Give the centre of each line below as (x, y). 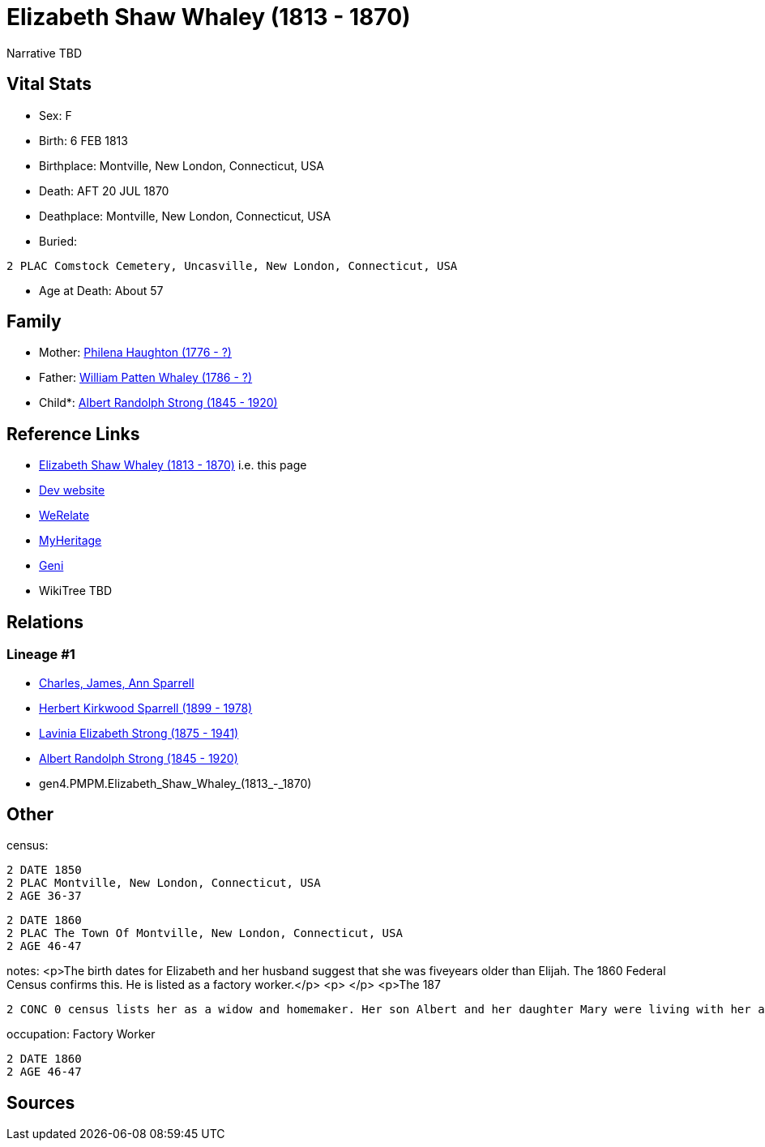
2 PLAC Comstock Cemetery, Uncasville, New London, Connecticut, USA (232, 265)
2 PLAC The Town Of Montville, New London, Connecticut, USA (205, 933)
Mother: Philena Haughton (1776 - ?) (135, 353)
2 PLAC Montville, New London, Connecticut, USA (164, 883)
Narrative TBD (44, 53)
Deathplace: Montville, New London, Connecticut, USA (185, 216)
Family (34, 322)
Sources (41, 1102)
